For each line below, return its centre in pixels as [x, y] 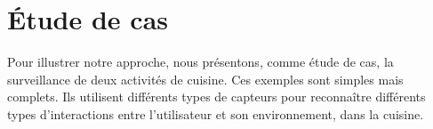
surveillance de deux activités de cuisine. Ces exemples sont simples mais [205, 79]
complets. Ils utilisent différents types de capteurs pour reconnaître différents [216, 97]
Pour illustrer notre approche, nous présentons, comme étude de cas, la [200, 62]
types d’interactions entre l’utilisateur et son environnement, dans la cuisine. [216, 113]
